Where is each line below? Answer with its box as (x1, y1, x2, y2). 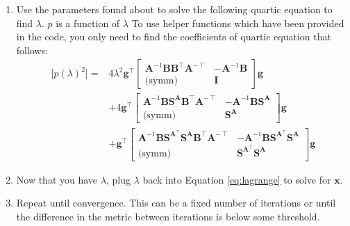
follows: (16, 42, 48, 57)
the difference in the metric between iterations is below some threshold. (16, 209, 320, 223)
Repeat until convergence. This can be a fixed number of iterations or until (16, 195, 336, 210)
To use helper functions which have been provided (131, 15, 344, 30)
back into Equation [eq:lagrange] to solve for (142, 172, 331, 186)
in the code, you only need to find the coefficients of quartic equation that (16, 29, 331, 44)
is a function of (56, 15, 120, 30)
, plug (106, 172, 131, 186)
